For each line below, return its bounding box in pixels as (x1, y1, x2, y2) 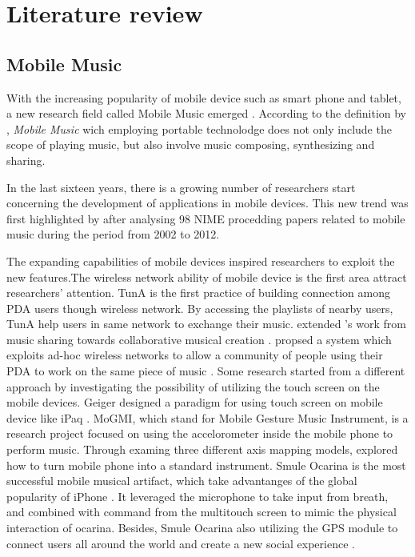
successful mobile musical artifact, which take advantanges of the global (6, 472, 357, 489)
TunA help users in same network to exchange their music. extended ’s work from (6, 315, 406, 332)
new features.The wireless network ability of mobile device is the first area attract (6, 268, 407, 285)
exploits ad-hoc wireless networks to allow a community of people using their (6, 347, 383, 363)
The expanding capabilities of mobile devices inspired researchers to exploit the (6, 252, 395, 269)
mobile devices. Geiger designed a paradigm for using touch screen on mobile (6, 394, 383, 411)
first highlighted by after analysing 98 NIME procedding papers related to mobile (6, 210, 405, 226)
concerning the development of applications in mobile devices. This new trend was (6, 194, 409, 211)
